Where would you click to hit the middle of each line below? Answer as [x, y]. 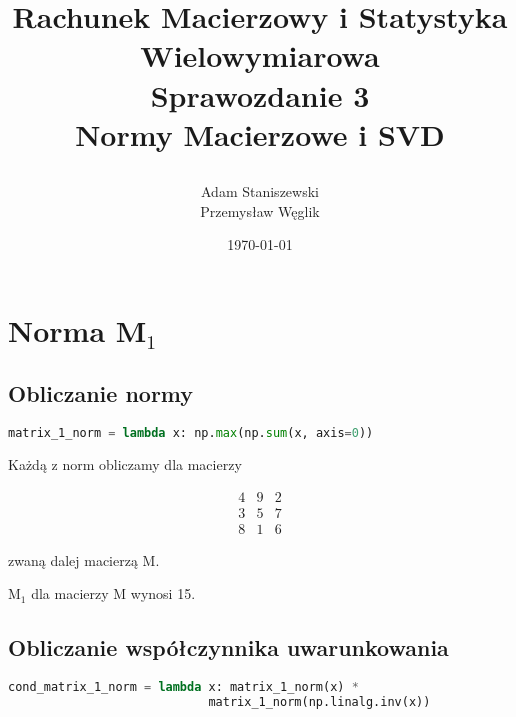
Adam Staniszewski [260, 190]
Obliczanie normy [101, 393]
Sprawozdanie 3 [260, 94]
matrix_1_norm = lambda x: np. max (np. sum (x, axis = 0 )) [191, 433]
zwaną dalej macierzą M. [84, 559]
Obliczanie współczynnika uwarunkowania [228, 647]
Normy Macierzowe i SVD [260, 133]
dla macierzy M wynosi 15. [113, 593]
